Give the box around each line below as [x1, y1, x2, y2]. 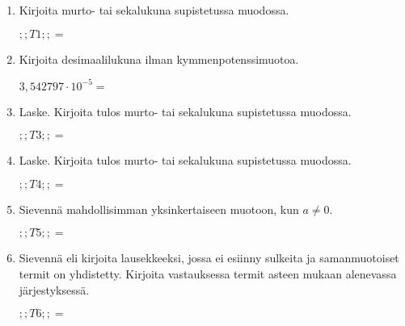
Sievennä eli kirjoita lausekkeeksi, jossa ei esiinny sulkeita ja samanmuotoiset [19, 249, 399, 266]
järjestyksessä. [19, 281, 90, 298]
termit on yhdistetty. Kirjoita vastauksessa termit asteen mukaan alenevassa [19, 265, 397, 282]
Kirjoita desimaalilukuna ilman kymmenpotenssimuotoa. [19, 50, 299, 67]
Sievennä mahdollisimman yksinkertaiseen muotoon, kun [19, 200, 299, 217]
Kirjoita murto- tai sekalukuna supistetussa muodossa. [19, 2, 289, 18]
